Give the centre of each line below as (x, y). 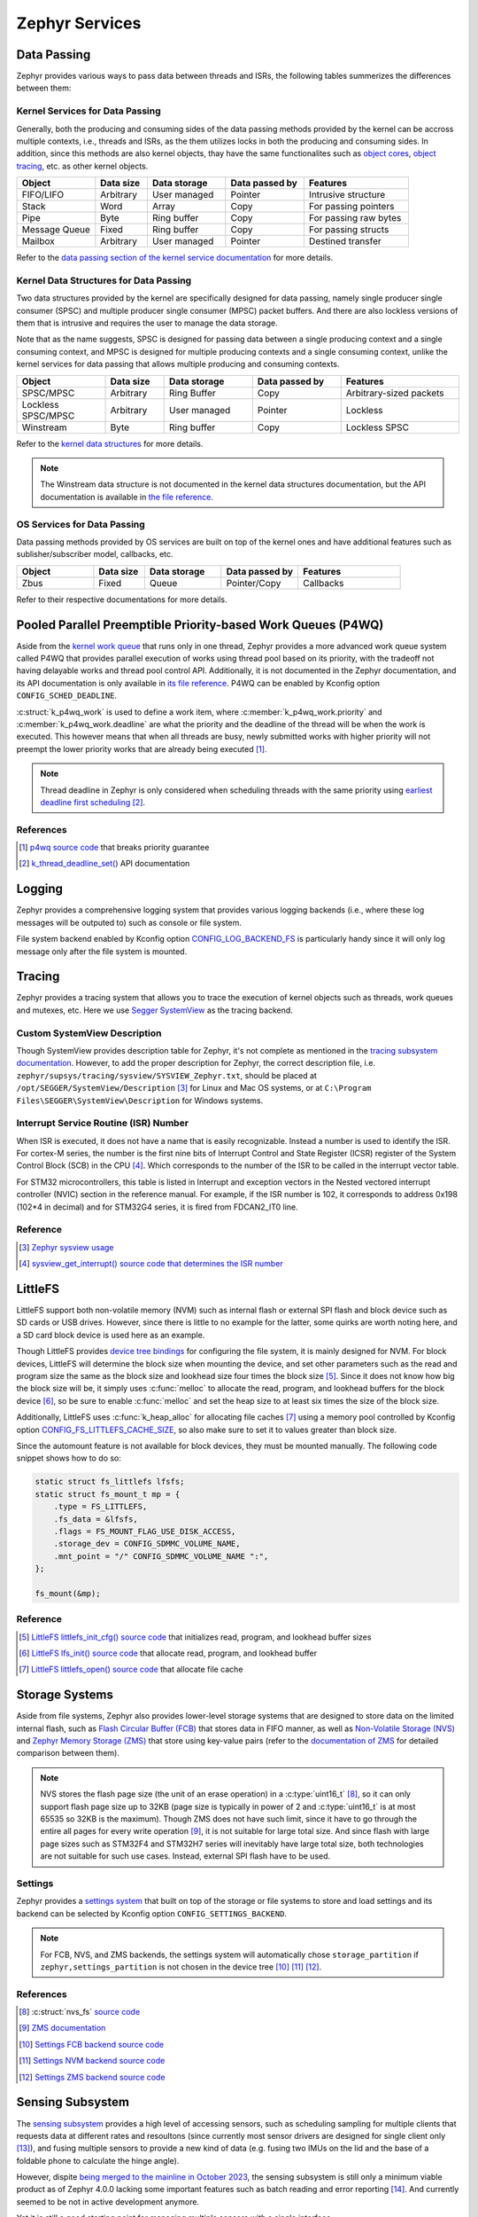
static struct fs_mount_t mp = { (108, 1494)
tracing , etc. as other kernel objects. (82, 166)
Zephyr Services (79, 23)
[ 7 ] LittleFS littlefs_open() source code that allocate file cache (131, 1669)
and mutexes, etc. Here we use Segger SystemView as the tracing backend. (155, 1010)
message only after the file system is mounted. (102, 951)
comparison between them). (68, 1753)
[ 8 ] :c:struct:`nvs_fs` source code (80, 2012)
